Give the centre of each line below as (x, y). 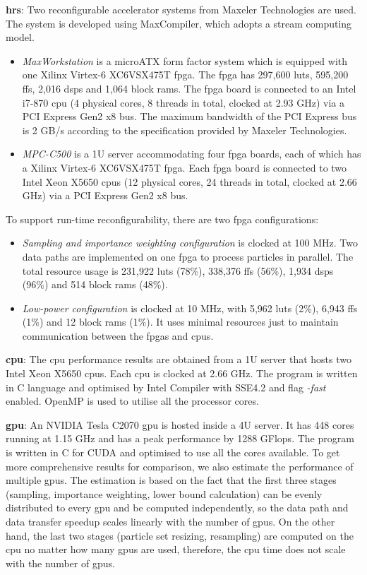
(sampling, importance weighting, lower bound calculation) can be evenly (164, 493)
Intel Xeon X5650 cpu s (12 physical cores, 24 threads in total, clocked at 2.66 (189, 181)
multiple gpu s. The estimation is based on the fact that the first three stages (171, 480)
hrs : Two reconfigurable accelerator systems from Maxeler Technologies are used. (181, 9)
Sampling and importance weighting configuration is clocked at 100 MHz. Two (190, 243)
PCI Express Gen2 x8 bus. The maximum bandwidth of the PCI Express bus (189, 116)
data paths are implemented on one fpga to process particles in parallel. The (188, 256)
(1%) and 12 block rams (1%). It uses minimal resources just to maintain (180, 322)
